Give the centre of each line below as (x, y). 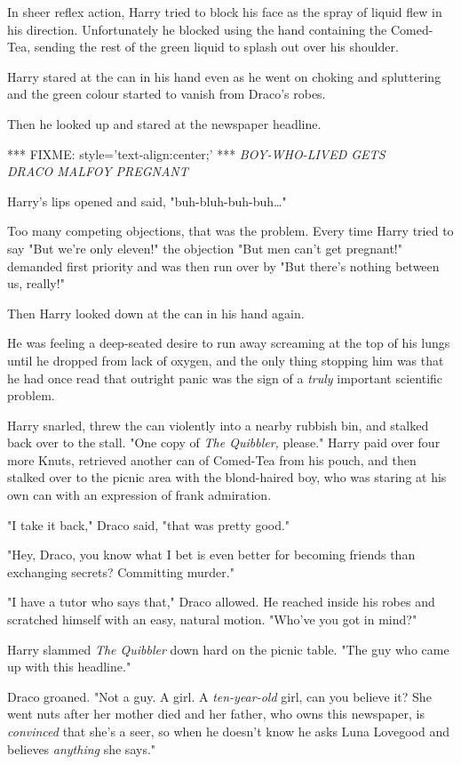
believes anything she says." (82, 748)
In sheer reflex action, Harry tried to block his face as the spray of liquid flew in (225, 12)
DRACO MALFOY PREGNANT (98, 171)
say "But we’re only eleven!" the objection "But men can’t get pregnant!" (205, 248)
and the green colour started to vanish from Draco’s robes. (167, 94)
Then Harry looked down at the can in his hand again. (156, 313)
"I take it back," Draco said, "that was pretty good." (149, 524)
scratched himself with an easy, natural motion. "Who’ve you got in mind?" (212, 619)
